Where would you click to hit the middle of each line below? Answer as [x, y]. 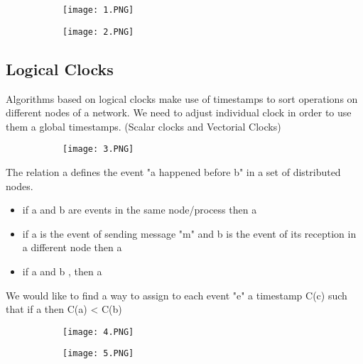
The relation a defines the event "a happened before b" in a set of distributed [173, 171]
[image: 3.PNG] [98, 149]
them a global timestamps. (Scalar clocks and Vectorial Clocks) [143, 126]
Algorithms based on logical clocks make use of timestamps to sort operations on [182, 98]
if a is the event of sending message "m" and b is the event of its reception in [189, 233]
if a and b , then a [62, 271]
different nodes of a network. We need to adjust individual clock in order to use [179, 112]
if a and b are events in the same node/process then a [140, 210]
